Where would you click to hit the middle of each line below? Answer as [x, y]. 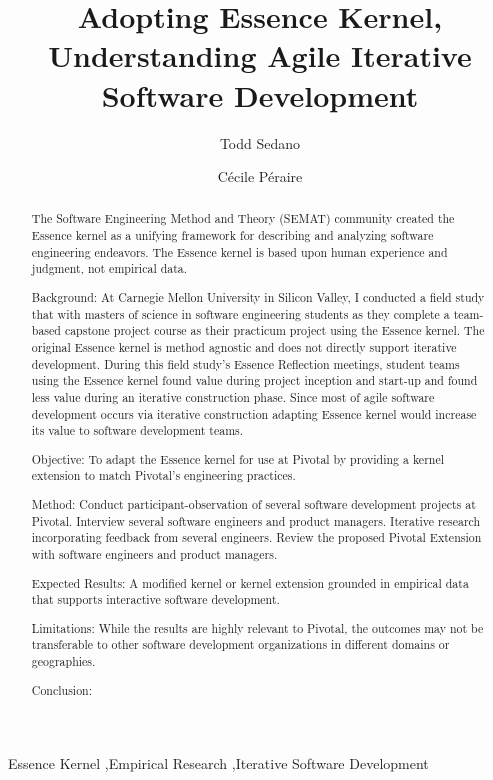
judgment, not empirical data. [109, 268]
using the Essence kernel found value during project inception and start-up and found [254, 380]
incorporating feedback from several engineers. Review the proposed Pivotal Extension [256, 537]
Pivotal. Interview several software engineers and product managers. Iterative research [256, 520]
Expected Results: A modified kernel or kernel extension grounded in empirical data [250, 582]
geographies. [63, 661]
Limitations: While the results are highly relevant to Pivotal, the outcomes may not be [257, 627]
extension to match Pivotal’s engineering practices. [163, 475]
